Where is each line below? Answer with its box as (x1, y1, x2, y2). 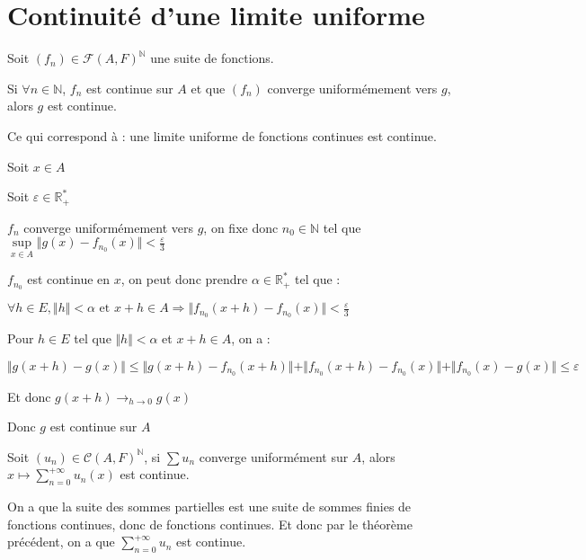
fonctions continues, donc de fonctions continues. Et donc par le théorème (7, 514, 413, 533)
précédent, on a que (7, 532, 115, 551)
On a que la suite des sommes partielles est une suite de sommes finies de (7, 497, 412, 516)
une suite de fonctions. (150, 49, 274, 67)
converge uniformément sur (199, 447, 349, 466)
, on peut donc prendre (120, 270, 248, 289)
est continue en (27, 270, 111, 289)
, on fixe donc (203, 218, 279, 236)
